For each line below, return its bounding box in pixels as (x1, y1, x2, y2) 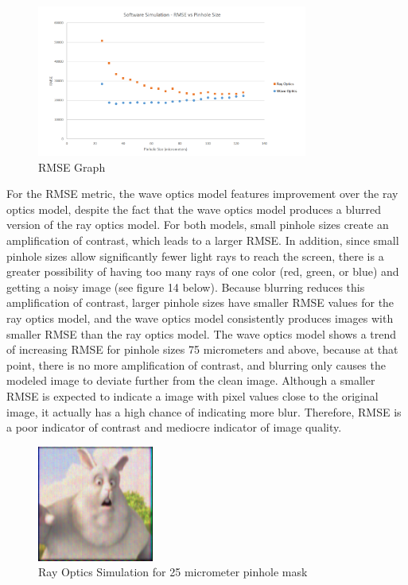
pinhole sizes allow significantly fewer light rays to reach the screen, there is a (6, 247, 384, 264)
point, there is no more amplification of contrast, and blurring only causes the (6, 356, 386, 373)
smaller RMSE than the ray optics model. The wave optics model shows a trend (6, 325, 397, 342)
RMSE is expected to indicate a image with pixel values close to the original (6, 387, 379, 404)
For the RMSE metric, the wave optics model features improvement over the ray (6, 185, 398, 202)
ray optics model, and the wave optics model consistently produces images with (6, 309, 394, 326)
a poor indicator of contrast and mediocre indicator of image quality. (6, 419, 342, 436)
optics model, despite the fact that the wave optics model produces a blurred (6, 200, 381, 217)
